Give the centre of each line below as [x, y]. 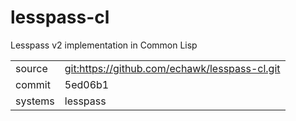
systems [35, 101]
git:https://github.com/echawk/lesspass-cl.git [172, 68]
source [31, 68]
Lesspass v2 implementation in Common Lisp [104, 45]
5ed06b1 [87, 84]
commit [33, 84]
